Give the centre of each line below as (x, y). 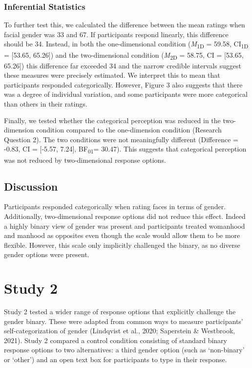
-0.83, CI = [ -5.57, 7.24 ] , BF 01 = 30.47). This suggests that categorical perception (125, 150)
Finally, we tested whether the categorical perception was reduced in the (112, 120)
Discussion (31, 186)
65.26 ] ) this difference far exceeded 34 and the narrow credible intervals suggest (123, 65)
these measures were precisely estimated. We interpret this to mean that (112, 75)
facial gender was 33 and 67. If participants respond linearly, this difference (116, 34)
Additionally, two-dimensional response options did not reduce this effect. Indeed (125, 216)
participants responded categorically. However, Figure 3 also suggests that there (123, 84)
